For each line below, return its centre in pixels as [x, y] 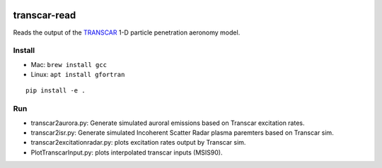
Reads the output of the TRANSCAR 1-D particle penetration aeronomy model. [127, 32]
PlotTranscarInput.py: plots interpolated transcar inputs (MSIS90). [127, 152]
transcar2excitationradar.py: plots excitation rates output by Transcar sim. [138, 143]
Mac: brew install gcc [69, 64]
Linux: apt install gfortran [78, 75]
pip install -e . [56, 91]
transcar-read [45, 15]
